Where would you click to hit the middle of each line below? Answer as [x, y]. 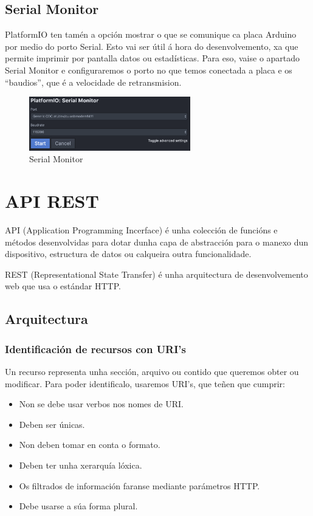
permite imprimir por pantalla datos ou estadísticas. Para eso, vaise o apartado [153, 58]
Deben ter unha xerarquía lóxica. [81, 465]
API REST [52, 201]
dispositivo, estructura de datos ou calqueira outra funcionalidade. [128, 254]
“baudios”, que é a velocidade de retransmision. [93, 82]
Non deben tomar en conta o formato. [90, 445]
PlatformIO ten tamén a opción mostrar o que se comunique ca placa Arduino [151, 34]
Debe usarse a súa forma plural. [78, 506]
